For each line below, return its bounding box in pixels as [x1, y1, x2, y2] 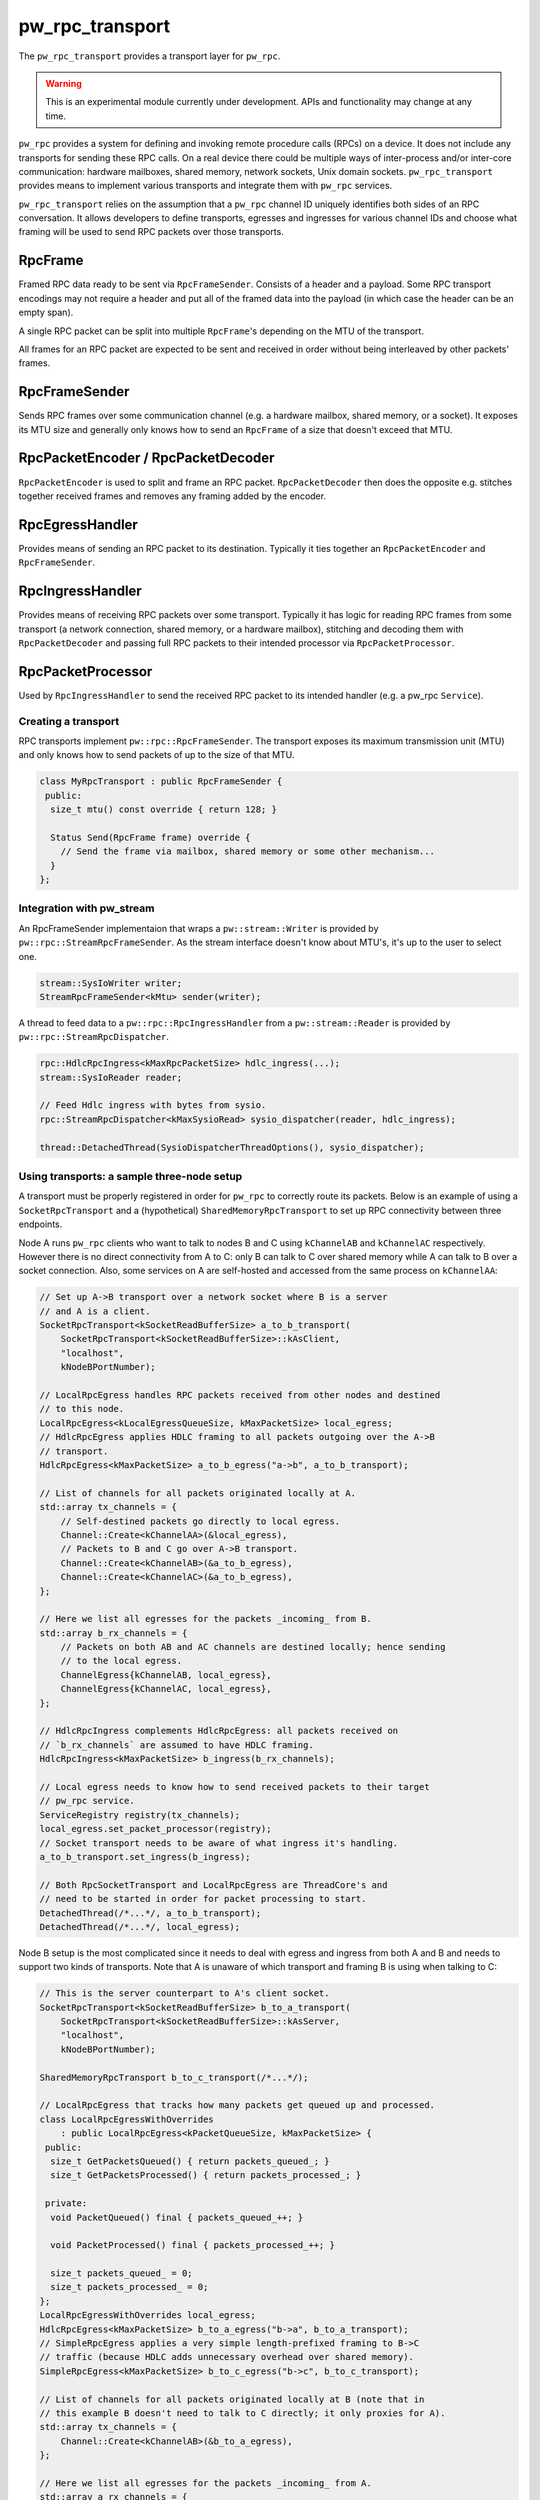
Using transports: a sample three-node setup [18, 1170, 243, 1183]
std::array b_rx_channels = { [39, 1627, 188, 1639]
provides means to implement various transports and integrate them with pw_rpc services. [18, 180, 393, 192]
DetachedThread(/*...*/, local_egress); [39, 1921, 240, 1932]
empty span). [18, 306, 74, 319]
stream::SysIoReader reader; [39, 1071, 183, 1083]
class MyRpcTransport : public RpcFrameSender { [39, 776, 283, 787]
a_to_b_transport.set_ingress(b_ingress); [39, 1851, 251, 1862]
